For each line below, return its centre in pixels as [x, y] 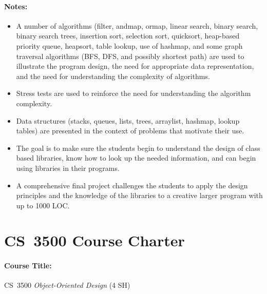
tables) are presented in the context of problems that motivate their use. [130, 131]
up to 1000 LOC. [43, 205]
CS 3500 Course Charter [94, 240]
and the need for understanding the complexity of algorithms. [113, 76]
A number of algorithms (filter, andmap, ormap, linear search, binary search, [137, 25]
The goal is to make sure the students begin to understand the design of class [138, 148]
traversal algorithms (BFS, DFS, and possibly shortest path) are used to [130, 56]
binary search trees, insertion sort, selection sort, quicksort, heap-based [128, 36]
